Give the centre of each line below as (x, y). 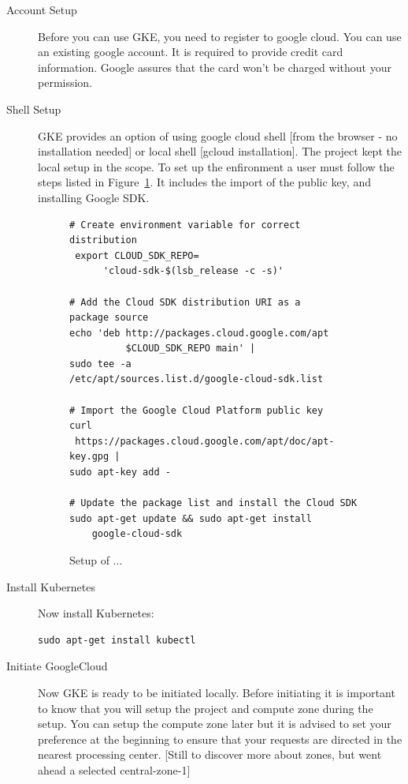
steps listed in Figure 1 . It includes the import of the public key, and (204, 182)
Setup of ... (96, 560)
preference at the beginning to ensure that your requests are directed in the (220, 739)
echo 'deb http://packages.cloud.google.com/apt (199, 333)
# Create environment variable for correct (185, 225)
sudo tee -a (100, 364)
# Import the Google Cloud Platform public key (197, 410)
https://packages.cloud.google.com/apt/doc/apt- (205, 441)
